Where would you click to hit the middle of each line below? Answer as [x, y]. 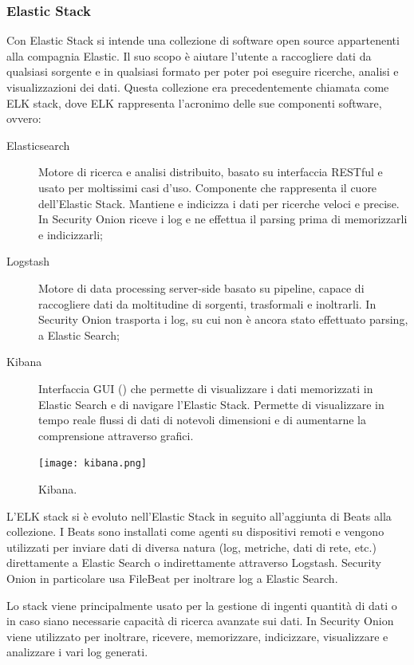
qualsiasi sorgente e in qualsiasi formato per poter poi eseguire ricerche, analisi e [203, 71]
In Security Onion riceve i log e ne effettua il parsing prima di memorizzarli [223, 219]
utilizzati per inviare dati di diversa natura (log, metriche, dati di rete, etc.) [191, 547]
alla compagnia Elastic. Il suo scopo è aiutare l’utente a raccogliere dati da [189, 55]
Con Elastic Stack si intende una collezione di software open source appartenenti [203, 40]
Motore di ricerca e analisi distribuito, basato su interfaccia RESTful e [211, 172]
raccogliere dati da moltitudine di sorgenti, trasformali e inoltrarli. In [207, 303]
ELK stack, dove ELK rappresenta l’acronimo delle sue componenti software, [194, 102]
